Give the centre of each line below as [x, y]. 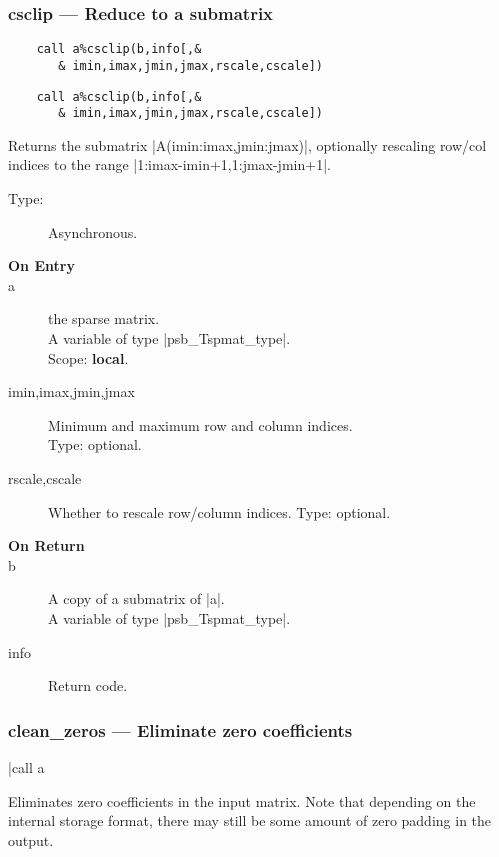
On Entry [41, 265]
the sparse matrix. [104, 318]
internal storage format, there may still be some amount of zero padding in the [250, 820]
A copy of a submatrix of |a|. [136, 598]
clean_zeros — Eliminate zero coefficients [180, 729]
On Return [46, 545]
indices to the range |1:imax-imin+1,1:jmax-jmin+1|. [169, 164]
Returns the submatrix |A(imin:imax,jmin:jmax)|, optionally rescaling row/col [247, 144]
